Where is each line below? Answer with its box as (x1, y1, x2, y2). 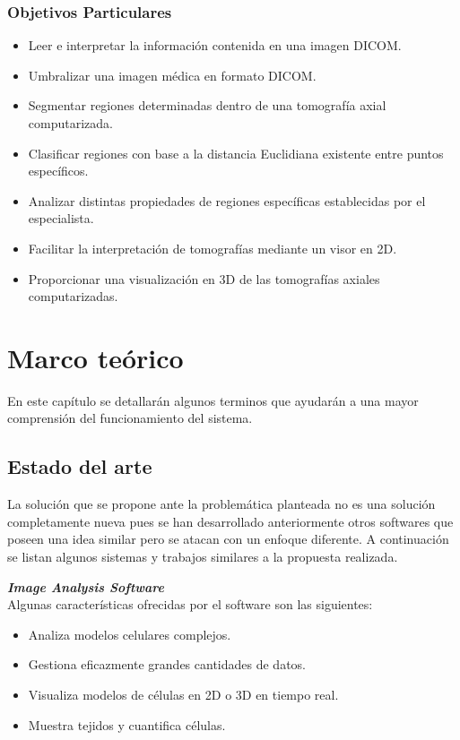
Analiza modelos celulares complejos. (28, 624, 231, 643)
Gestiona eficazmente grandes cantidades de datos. (28, 655, 306, 674)
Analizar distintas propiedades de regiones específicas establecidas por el (28, 191, 426, 210)
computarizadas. (28, 287, 118, 305)
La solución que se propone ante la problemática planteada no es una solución (7, 495, 436, 513)
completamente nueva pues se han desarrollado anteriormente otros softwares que (7, 512, 454, 530)
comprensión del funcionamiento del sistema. (7, 409, 253, 427)
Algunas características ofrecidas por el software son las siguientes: (7, 595, 373, 614)
